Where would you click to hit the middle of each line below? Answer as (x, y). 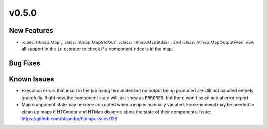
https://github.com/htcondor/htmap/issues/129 (69, 118)
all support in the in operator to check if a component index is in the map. (97, 49)
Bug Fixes (25, 64)
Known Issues (32, 79)
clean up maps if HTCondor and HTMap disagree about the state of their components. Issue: (116, 112)
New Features (31, 30)
